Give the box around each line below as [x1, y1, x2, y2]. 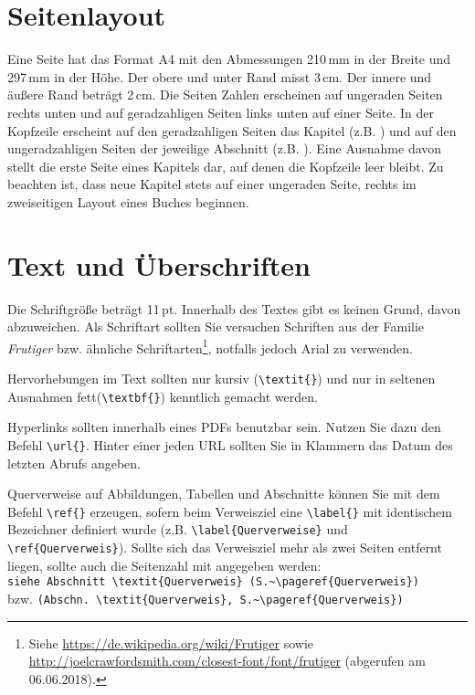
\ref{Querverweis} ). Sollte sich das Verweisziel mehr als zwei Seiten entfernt [7, 538, 442, 557]
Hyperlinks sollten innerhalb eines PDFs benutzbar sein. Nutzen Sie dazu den [7, 417, 441, 437]
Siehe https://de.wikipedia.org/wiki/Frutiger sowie [28, 633, 314, 652]
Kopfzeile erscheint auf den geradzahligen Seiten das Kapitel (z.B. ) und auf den [7, 121, 457, 140]
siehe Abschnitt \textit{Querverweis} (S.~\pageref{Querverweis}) [7, 575, 420, 589]
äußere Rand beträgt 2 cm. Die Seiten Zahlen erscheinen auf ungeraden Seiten [7, 85, 443, 104]
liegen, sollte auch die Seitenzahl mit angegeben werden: [7, 555, 322, 574]
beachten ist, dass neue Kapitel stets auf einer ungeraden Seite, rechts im [7, 174, 417, 194]
